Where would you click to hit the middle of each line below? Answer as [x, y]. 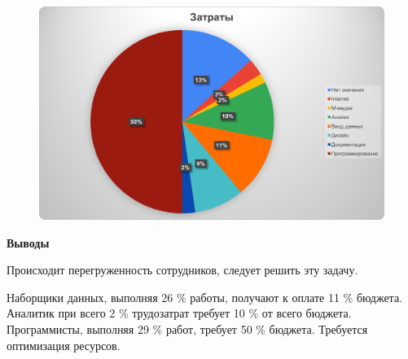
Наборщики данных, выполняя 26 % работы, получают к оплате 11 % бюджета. [204, 297]
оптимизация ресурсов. [64, 345]
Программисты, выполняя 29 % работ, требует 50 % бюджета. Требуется [187, 329]
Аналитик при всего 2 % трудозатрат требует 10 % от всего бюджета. [179, 313]
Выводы [28, 242]
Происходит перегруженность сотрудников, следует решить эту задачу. [182, 270]
